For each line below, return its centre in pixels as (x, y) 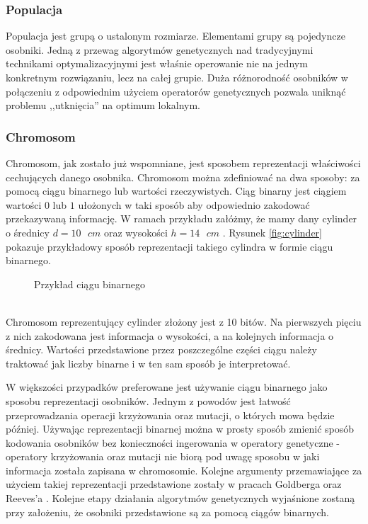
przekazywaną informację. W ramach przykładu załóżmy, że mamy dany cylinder (182, 218)
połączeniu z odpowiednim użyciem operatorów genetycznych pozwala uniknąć (176, 91)
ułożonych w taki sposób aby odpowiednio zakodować (194, 204)
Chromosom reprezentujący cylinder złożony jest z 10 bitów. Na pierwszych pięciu (184, 321)
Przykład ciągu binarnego (90, 284)
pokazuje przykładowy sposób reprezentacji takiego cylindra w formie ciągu (169, 246)
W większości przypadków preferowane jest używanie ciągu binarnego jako (167, 387)
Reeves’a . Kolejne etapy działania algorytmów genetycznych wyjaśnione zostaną (180, 498)
